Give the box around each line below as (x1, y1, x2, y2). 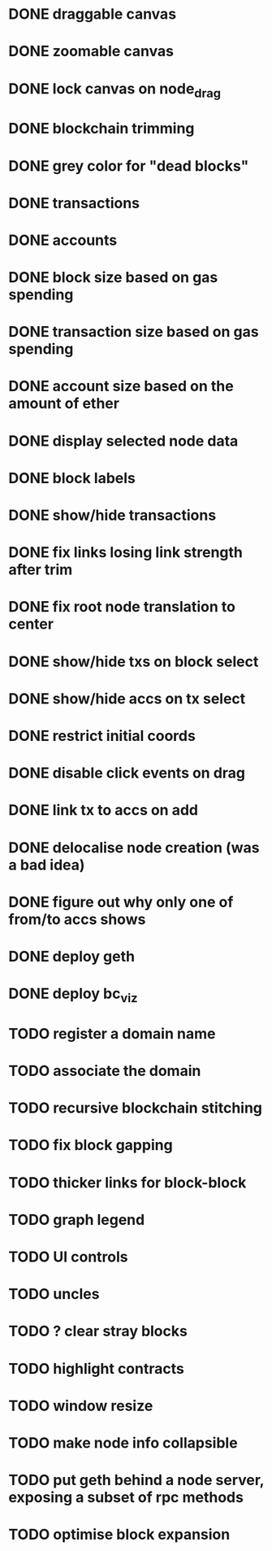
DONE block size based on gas (8, 268, 218, 287)
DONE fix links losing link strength (8, 543, 244, 562)
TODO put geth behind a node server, (8, 1471, 265, 1489)
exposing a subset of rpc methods (8, 1488, 244, 1507)
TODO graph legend (8, 1210, 145, 1229)
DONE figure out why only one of (8, 892, 234, 911)
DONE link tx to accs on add (8, 801, 199, 820)
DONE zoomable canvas (8, 42, 175, 61)
